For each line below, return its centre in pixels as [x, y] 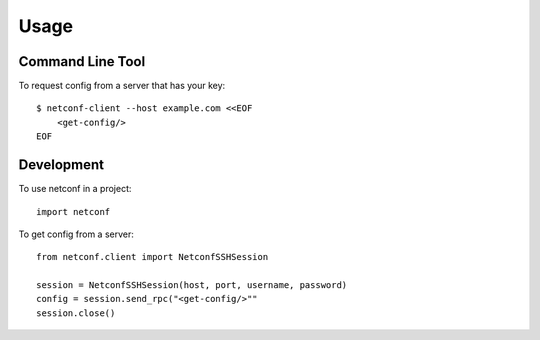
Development [61, 165]
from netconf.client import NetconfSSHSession [152, 257]
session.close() [76, 313]
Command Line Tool [82, 61]
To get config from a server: [76, 234]
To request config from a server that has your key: [122, 86]
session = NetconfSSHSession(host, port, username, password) [192, 285]
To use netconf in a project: [75, 189]
